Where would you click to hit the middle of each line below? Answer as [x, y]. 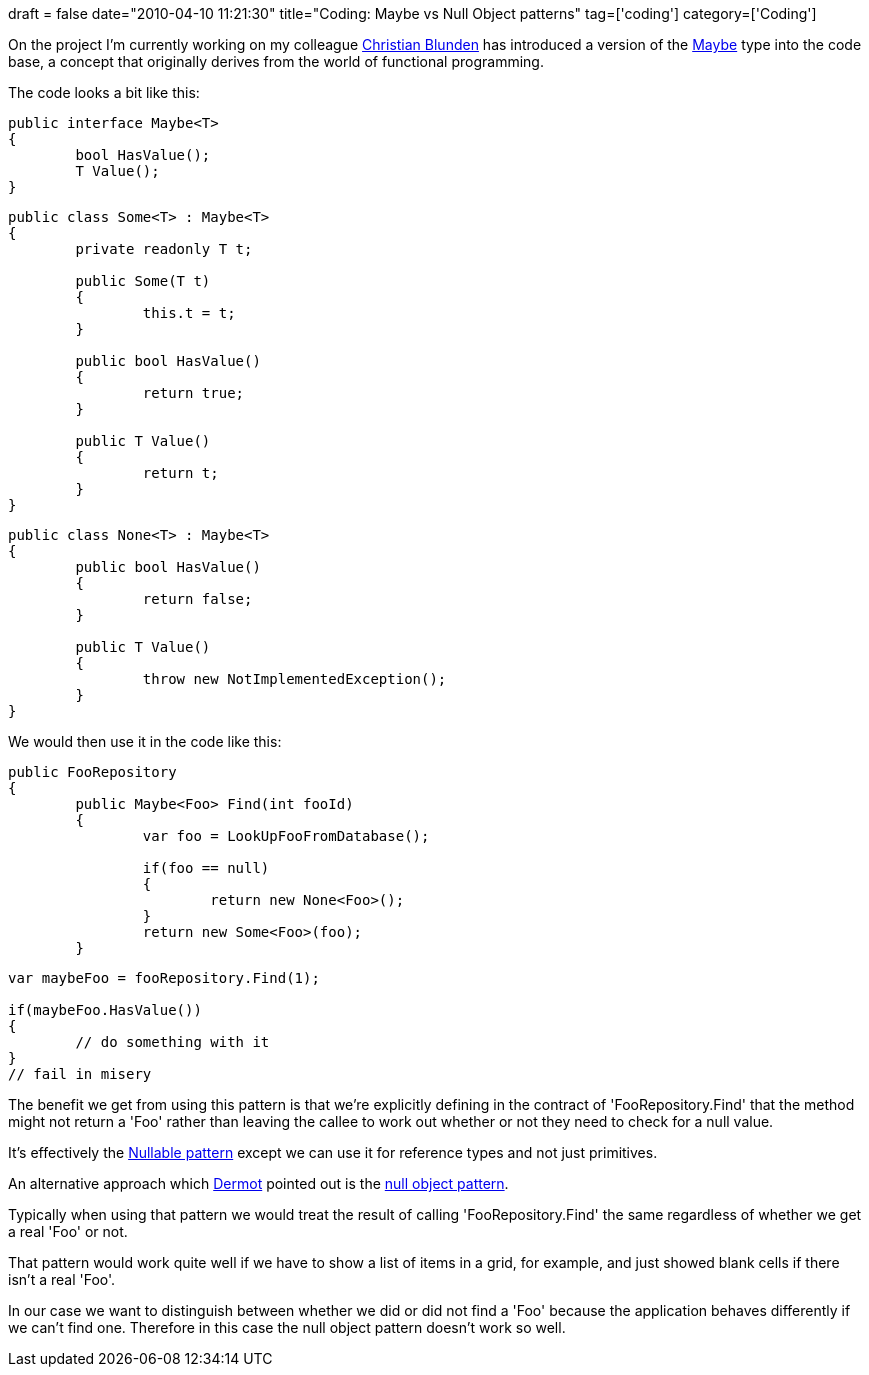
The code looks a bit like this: [104, 92]
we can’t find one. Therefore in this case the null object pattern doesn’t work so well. [287, 1327]
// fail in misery [80, 1074]
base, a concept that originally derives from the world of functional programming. [276, 61]
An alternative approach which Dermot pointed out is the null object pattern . [258, 1183]
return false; [197, 599]
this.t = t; [189, 313]
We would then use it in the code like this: [145, 741]
